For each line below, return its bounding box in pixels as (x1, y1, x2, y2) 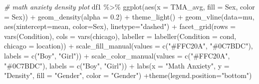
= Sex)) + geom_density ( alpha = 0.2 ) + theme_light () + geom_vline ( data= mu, (4, 11, 255, 21)
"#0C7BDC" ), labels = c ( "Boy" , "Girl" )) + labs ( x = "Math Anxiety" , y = (4, 60, 230, 70)
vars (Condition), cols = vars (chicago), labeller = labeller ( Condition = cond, (4, 30, 237, 41)
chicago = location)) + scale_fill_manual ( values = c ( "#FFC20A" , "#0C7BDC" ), (4, 40, 253, 51)
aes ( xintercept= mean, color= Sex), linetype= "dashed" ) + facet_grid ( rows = (4, 21, 236, 31)
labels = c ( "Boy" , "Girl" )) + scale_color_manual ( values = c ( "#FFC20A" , (4, 50, 230, 60)
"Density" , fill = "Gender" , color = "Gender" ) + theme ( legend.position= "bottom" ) (4, 70, 252, 80)
